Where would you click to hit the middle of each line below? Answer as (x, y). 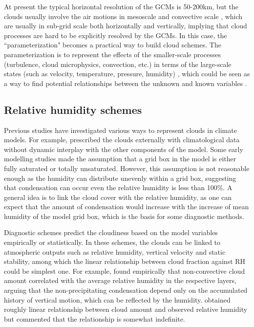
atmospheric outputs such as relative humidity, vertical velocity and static (115, 251)
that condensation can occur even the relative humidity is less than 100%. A (118, 187)
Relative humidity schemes (73, 109)
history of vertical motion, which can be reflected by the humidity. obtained (117, 299)
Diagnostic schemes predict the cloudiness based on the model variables (111, 232)
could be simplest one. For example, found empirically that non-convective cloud (125, 271)
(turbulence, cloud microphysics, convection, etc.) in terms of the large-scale (118, 64)
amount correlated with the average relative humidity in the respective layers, (120, 280)
